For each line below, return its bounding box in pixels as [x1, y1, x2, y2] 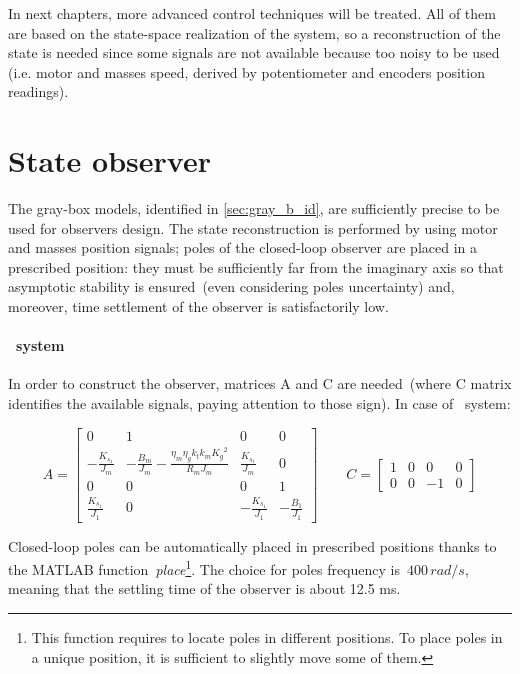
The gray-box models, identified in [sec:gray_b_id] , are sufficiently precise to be [8, 198, 500, 219]
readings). [8, 81, 69, 102]
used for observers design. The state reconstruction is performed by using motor [8, 217, 498, 238]
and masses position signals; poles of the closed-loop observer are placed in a [8, 237, 477, 258]
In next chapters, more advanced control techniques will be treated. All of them [8, 3, 496, 23]
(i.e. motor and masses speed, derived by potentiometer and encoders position [8, 61, 485, 82]
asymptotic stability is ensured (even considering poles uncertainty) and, [8, 276, 455, 297]
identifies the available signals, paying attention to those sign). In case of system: [8, 393, 511, 414]
